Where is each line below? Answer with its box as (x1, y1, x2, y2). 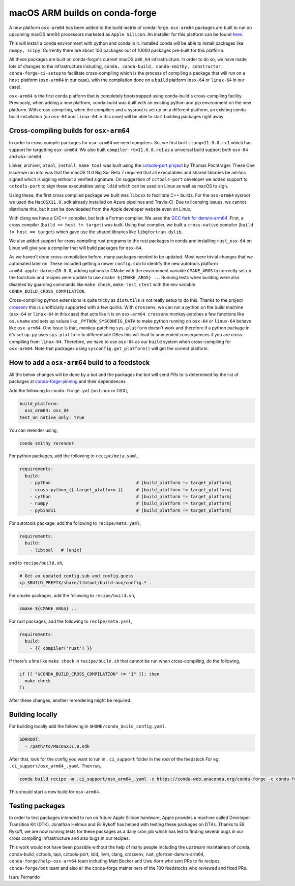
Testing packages (9, 801, 65, 810)
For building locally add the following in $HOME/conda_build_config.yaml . (9, 724, 166, 729)
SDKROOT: (19, 736, 41, 742)
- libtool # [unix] (29, 547, 82, 553)
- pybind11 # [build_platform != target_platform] (29, 507, 232, 513)
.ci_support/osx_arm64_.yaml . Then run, (9, 763, 102, 769)
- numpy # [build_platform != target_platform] (29, 501, 232, 506)
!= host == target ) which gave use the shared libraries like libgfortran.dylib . (9, 229, 183, 235)
